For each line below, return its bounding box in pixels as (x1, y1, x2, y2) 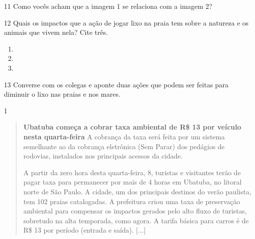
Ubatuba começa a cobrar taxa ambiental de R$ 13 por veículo (23, 122, 241, 132)
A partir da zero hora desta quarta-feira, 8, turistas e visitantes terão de (23, 167, 241, 177)
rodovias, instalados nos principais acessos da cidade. (23, 151, 183, 161)
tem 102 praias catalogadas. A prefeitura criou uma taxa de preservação (23, 196, 240, 206)
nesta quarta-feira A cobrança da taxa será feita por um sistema (23, 131, 225, 141)
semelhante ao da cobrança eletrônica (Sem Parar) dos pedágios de (23, 141, 225, 151)
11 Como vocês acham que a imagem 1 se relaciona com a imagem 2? (4, 1, 212, 11)
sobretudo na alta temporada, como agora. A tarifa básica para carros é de (23, 215, 249, 225)
